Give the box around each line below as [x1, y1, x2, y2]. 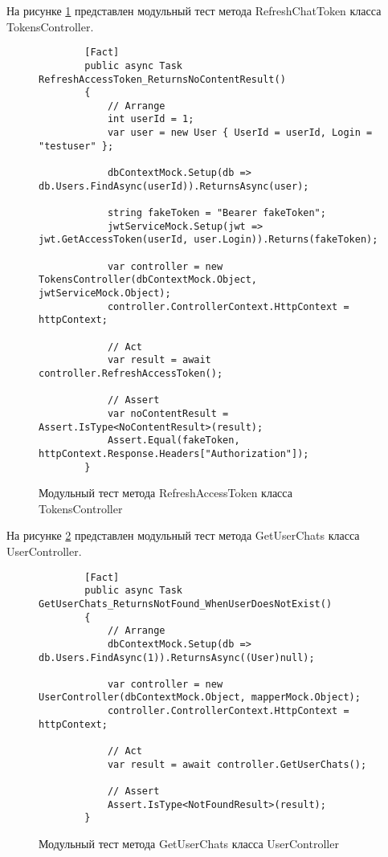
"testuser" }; [39, 140, 114, 152]
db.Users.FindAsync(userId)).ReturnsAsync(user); [39, 180, 309, 192]
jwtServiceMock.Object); [39, 288, 171, 299]
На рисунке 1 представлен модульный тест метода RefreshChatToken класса [6, 2, 382, 18]
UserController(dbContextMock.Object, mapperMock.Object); [39, 692, 361, 704]
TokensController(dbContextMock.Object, [39, 274, 258, 286]
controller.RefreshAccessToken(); [39, 367, 223, 379]
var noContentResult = [107, 407, 229, 419]
